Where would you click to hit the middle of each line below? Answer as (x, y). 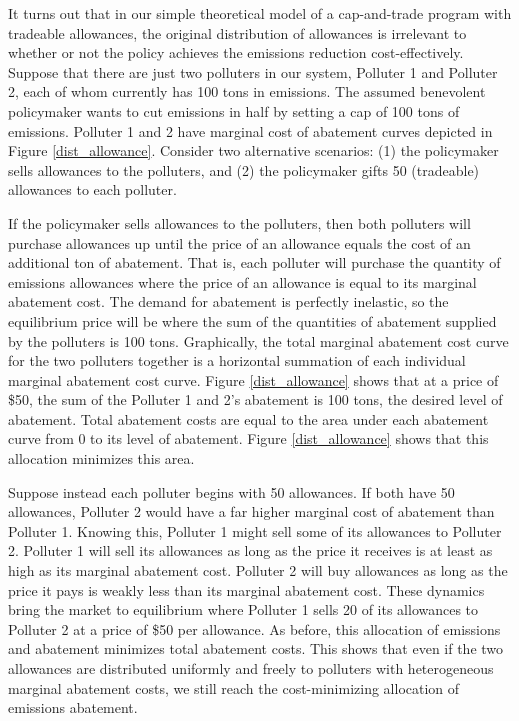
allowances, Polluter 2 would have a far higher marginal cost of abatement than (251, 511)
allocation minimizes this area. (101, 458)
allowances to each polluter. (92, 189)
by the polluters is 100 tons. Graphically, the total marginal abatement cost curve (258, 340)
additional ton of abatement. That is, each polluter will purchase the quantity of (254, 262)
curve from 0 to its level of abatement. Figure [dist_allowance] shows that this (248, 438)
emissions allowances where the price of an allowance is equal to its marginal (242, 281)
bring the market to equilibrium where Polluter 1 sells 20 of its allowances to (243, 609)
